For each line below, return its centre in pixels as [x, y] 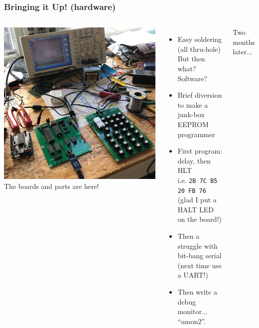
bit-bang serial [199, 255]
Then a [189, 236]
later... [243, 52]
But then [191, 59]
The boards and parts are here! [52, 186]
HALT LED [195, 209]
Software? [192, 78]
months [244, 42]
